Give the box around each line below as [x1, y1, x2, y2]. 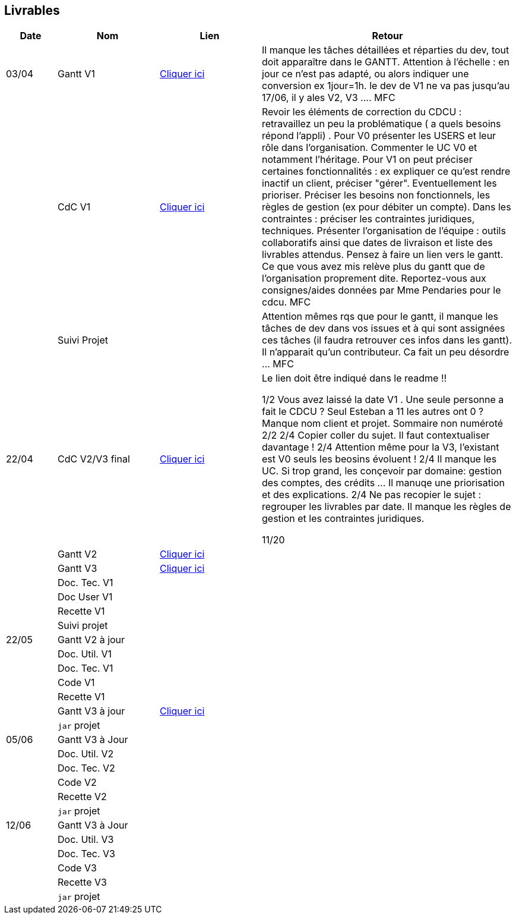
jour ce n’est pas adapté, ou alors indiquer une [262, 68, 469, 80]
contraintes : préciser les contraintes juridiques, [262, 213, 475, 225]
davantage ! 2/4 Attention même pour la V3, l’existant [262, 441, 499, 454]
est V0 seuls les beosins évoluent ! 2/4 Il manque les [262, 453, 497, 465]
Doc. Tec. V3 [58, 848, 115, 860]
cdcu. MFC [262, 296, 311, 309]
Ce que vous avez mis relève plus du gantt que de [262, 260, 485, 273]
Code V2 [58, 776, 97, 789]
